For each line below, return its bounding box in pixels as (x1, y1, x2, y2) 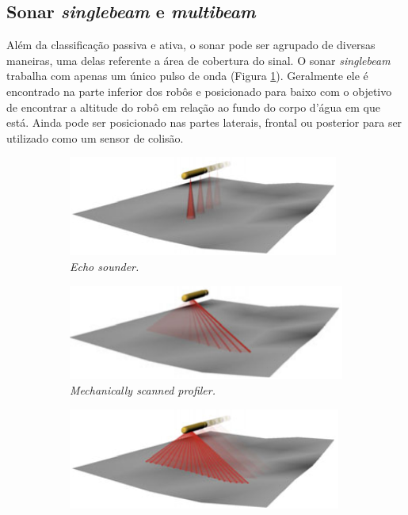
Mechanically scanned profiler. (70, 382, 215, 399)
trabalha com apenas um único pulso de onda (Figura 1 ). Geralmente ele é (6, 67, 368, 84)
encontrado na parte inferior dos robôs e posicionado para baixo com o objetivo (6, 82, 392, 99)
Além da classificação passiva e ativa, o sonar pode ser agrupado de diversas (6, 36, 376, 53)
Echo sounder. (70, 257, 139, 274)
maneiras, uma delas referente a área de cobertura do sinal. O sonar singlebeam (6, 51, 391, 68)
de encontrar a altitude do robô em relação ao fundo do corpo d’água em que (6, 98, 380, 115)
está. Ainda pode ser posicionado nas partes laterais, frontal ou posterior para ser (6, 114, 402, 131)
